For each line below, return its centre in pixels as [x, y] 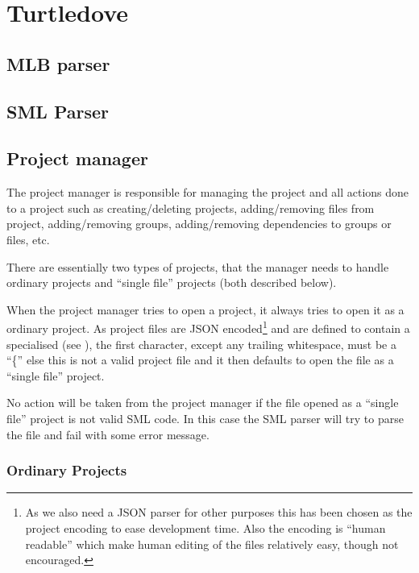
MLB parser [58, 63]
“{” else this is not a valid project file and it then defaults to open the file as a [200, 360]
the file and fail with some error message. [108, 434]
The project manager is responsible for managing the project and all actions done [208, 192]
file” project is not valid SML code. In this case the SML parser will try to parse [205, 418]
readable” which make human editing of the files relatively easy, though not [212, 544]
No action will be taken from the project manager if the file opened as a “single [203, 403]
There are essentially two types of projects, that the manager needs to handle [198, 266]
